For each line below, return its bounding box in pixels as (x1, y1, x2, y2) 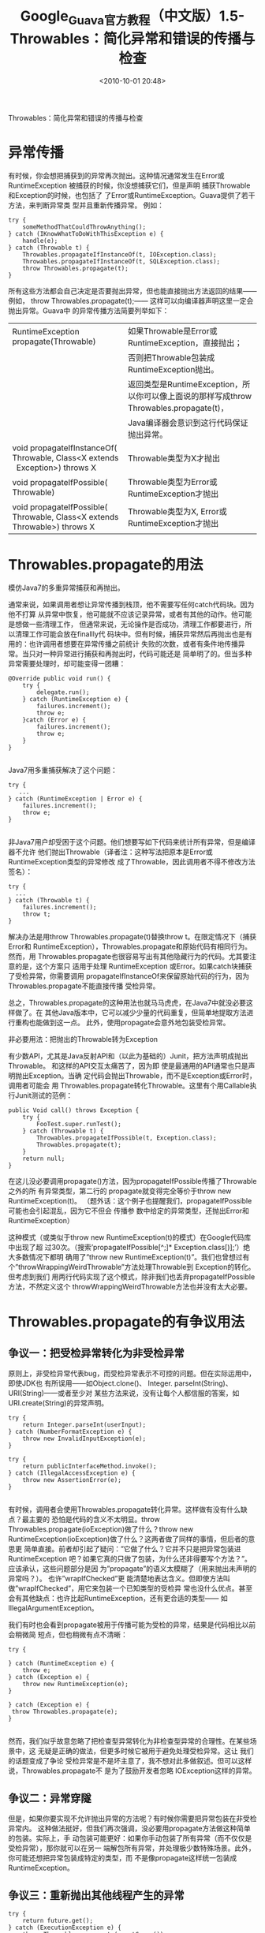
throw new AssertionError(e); (22, 1476, 122, 1484)
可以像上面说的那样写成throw (143, 391, 252, 402)
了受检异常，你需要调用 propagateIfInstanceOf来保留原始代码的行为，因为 (8, 972, 250, 981)
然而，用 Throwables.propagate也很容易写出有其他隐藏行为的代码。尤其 (8, 952, 243, 961)
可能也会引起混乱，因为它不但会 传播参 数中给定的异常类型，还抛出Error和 (8, 1206, 250, 1215)
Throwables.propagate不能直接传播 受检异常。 (8, 981, 160, 991)
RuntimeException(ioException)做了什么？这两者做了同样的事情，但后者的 (8, 1535, 248, 1544)
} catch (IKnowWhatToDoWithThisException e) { (8, 230, 164, 238)
